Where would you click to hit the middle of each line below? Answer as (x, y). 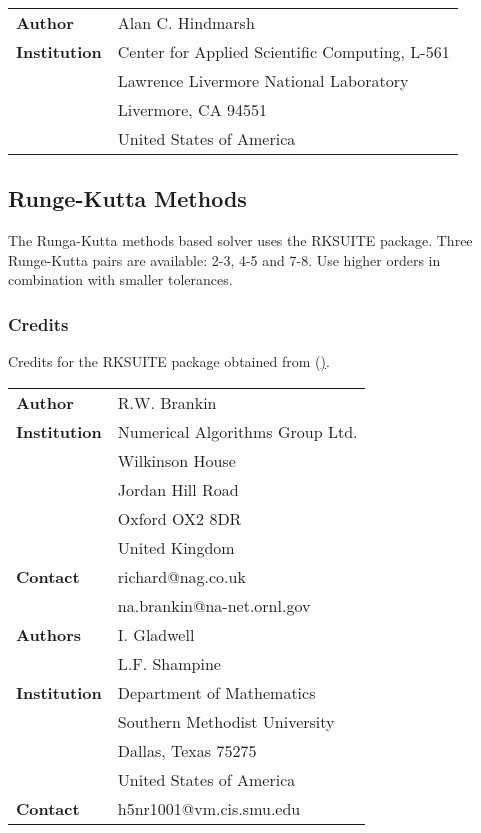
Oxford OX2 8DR (179, 518)
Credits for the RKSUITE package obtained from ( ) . (169, 361)
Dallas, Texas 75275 (187, 750)
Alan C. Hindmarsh (186, 22)
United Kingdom (176, 547)
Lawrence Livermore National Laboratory (263, 80)
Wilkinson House (176, 460)
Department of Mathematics (216, 692)
